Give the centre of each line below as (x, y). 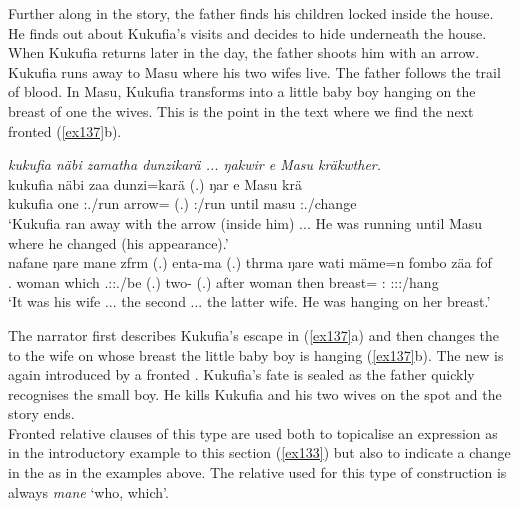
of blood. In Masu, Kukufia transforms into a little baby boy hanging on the (242, 91)
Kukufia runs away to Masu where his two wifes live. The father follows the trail (254, 71)
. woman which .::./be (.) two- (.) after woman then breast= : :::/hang (223, 281)
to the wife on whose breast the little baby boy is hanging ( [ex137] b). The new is (256, 354)
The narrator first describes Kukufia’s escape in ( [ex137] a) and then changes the (254, 334)
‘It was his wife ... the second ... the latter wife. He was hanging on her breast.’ (249, 301)
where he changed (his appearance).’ (118, 242)
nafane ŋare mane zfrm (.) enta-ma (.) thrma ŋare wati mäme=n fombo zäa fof (250, 262)
